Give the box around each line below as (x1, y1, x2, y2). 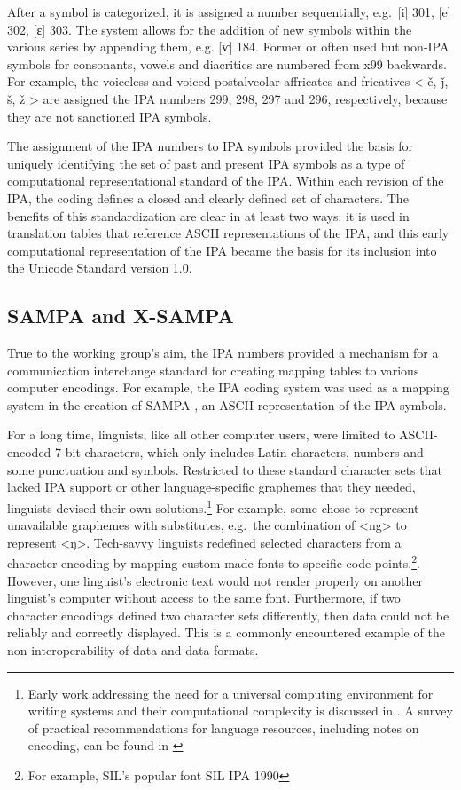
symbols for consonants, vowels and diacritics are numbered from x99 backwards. (7, 54, 447, 73)
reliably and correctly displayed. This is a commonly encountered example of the (7, 623, 445, 642)
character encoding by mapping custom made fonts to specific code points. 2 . (7, 551, 420, 572)
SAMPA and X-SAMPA (7, 302, 234, 329)
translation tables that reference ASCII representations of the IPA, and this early (7, 224, 449, 242)
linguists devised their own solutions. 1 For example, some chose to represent (7, 495, 419, 517)
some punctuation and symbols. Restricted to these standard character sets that (7, 460, 442, 478)
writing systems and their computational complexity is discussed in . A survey (27, 701, 453, 720)
